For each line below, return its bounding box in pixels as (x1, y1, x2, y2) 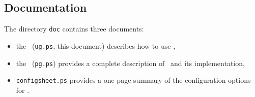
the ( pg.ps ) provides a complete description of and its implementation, (16, 57, 245, 68)
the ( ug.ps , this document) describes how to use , (16, 40, 176, 51)
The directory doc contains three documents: (4, 23, 144, 34)
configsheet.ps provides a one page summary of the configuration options (16, 75, 251, 85)
